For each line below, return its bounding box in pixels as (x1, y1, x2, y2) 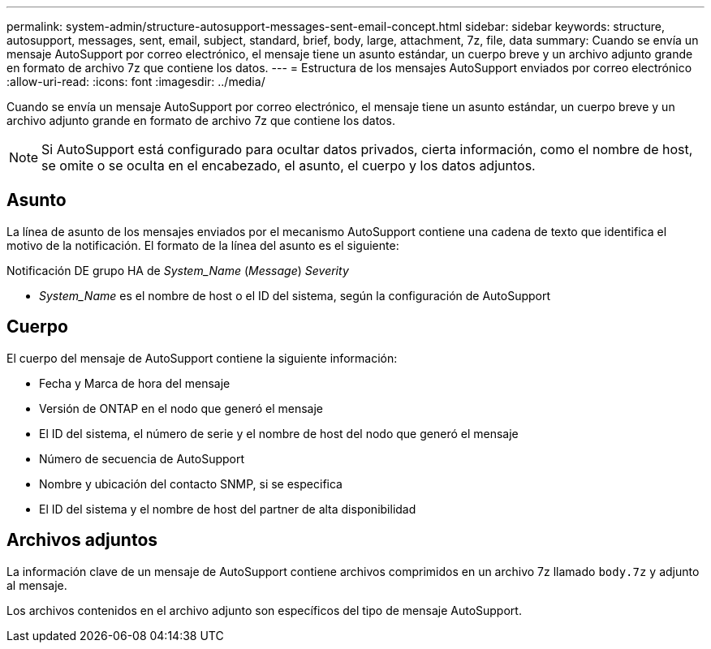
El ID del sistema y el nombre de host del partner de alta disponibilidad (39, 501, 416, 516)
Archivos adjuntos (6, 530, 158, 551)
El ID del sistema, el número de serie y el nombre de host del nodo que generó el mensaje (39, 426, 519, 441)
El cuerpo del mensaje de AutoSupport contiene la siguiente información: (6, 350, 398, 365)
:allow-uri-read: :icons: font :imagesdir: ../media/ (6, 75, 265, 88)
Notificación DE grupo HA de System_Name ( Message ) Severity (6, 263, 349, 277)
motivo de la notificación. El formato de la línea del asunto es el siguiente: (6, 238, 399, 252)
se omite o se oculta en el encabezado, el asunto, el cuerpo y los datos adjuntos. (41, 157, 536, 174)
